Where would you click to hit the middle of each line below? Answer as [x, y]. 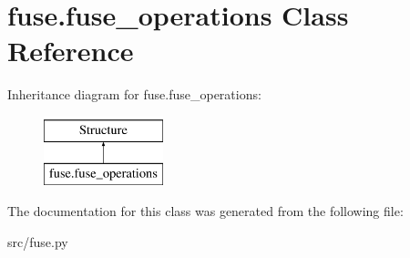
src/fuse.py [38, 241]
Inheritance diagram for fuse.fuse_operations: [134, 94]
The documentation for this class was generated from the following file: [205, 211]
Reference [71, 51]
